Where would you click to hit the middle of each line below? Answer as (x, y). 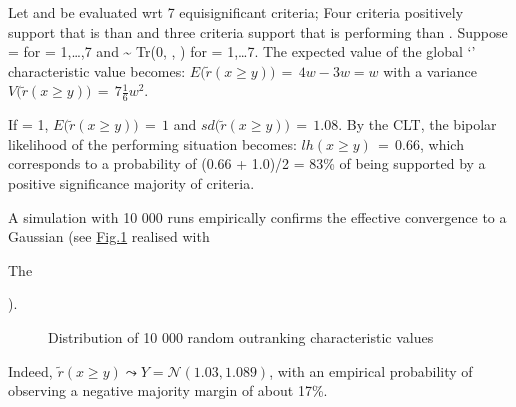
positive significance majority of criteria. (131, 182)
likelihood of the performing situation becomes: (152, 143)
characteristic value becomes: (97, 70)
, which (441, 143)
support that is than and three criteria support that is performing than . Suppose (258, 31)
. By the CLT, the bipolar (417, 124)
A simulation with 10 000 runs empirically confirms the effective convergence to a (257, 216)
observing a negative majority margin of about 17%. (168, 390)
